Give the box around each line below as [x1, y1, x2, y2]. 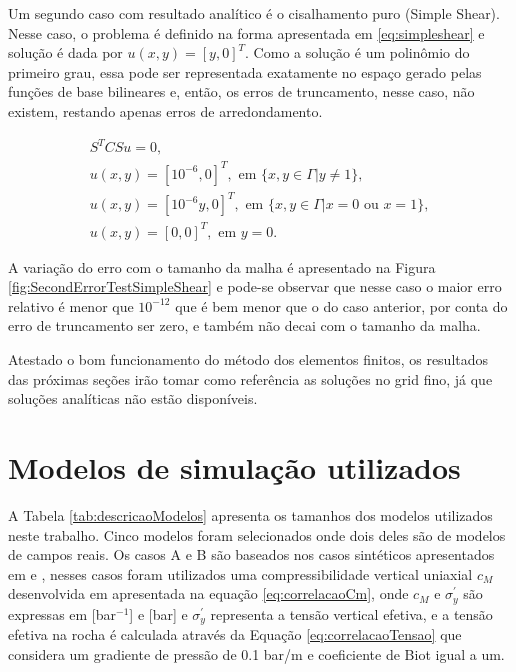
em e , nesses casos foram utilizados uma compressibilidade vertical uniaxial [8, 563, 473, 584]
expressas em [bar [8, 603, 117, 624]
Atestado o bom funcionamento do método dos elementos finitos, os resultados [8, 349, 489, 370]
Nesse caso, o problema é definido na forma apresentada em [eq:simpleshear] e [8, 22, 485, 43]
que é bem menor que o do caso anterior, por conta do [175, 295, 508, 316]
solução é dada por [8, 42, 123, 63]
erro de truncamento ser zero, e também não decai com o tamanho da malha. [8, 315, 481, 336]
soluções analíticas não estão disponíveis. [8, 388, 258, 409]
